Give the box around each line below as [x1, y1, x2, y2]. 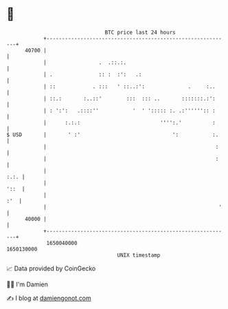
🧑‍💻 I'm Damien [6, 280, 49, 288]
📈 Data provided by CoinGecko [6, 264, 96, 273]
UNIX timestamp [117, 251, 161, 259]
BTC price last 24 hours [104, 29, 176, 36]
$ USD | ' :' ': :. [6, 131, 219, 138]
